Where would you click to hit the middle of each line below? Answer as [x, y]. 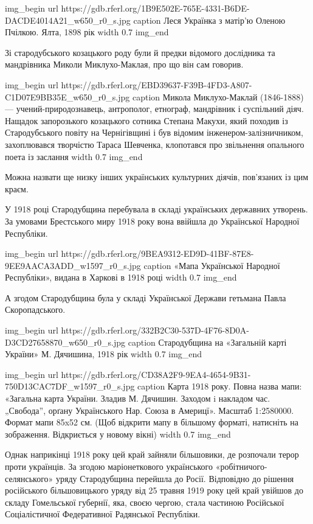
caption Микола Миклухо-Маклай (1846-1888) [218, 96]
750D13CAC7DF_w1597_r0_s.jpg [70, 386]
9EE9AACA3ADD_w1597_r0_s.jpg [73, 265]
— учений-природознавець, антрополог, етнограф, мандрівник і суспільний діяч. [154, 109]
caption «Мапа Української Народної [212, 265]
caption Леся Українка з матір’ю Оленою [209, 20]
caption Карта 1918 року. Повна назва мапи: [220, 386]
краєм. [17, 188]
